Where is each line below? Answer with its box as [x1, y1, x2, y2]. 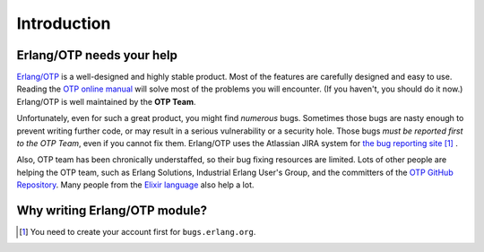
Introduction [16, 13, 111, 33]
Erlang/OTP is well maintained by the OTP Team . [16, 96, 196, 107]
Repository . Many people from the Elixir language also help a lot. [16, 179, 255, 190]
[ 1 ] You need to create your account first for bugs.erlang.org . [19, 227, 256, 238]
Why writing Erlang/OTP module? [16, 203, 208, 218]
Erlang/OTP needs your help [16, 48, 178, 63]
